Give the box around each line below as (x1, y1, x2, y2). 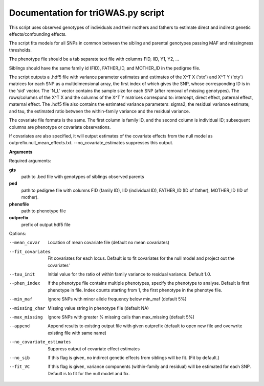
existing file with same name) (47, 330, 107, 336)
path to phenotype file (21, 208, 66, 214)
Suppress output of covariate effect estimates (47, 345, 140, 352)
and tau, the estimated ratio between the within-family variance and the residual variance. (9, 108, 190, 114)
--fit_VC (9, 364, 30, 369)
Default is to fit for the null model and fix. (47, 370, 130, 376)
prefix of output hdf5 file (21, 222, 71, 227)
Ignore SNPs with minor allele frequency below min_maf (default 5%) (47, 296, 187, 302)
